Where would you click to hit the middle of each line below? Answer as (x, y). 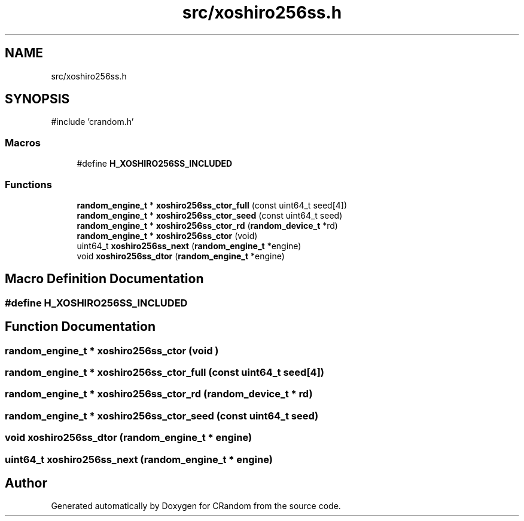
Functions (28, 184)
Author (26, 483)
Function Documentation (80, 327)
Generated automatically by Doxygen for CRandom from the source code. (196, 506)
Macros (23, 142)
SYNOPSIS (37, 99)
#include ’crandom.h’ (92, 122)
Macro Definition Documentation (104, 279)
